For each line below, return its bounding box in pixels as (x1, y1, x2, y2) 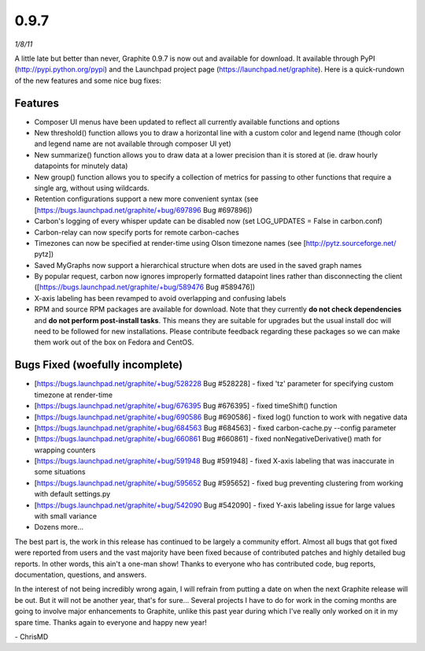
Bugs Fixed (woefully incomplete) (14, 359, 183, 372)
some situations (34, 467, 86, 477)
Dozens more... (34, 523, 84, 532)
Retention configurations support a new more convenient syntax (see (34, 194, 259, 204)
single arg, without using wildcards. (34, 183, 150, 192)
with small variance (34, 511, 98, 521)
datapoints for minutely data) (34, 162, 128, 171)
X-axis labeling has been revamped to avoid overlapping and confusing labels (34, 293, 286, 303)
